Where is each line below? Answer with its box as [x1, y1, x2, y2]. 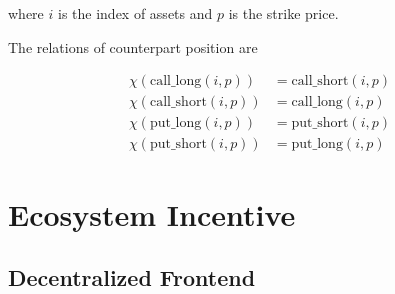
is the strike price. [228, 3, 339, 23]
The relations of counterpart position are [8, 36, 258, 57]
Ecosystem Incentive [8, 193, 296, 234]
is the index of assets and [57, 3, 213, 23]
